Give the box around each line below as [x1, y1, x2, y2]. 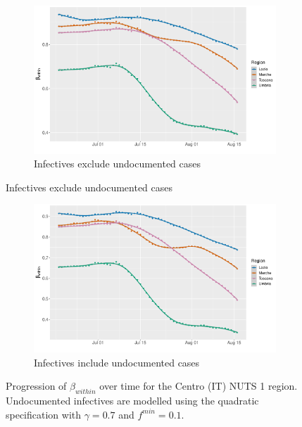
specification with [6, 407, 82, 421]
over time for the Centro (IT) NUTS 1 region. [99, 378, 298, 393]
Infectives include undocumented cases [34, 355, 200, 369]
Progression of [6, 378, 67, 393]
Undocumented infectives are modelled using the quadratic [6, 393, 259, 408]
